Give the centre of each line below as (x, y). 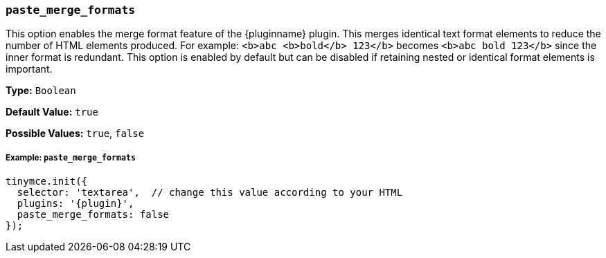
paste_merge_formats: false (93, 215)
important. (29, 69)
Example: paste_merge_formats (71, 157)
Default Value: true (52, 112)
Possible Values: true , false (75, 133)
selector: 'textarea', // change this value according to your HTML (210, 193)
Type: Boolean (41, 91)
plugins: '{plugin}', (75, 204)
